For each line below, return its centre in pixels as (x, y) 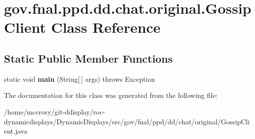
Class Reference (106, 27)
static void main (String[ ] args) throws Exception (80, 79)
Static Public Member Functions (88, 58)
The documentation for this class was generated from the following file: (111, 95)
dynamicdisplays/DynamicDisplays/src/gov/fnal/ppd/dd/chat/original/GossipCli (127, 121)
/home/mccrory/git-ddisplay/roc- (55, 111)
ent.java (16, 131)
